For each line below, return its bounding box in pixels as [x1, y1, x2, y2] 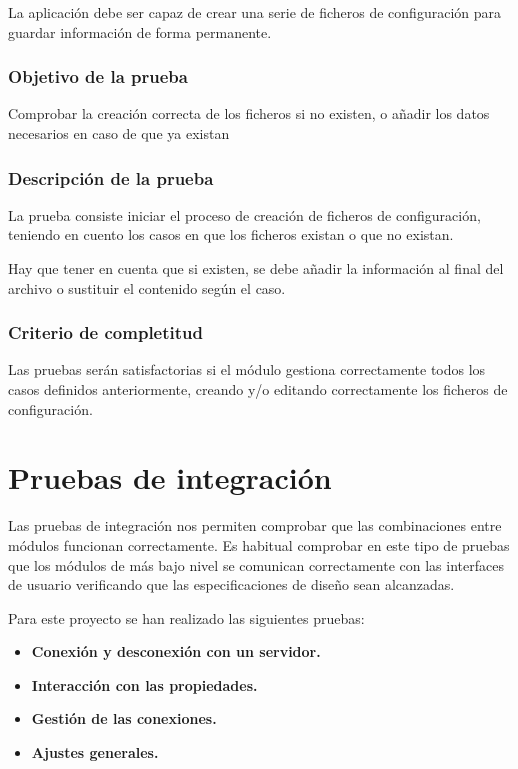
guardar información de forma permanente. [8, 21, 272, 42]
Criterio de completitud [8, 320, 203, 345]
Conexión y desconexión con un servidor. [31, 641, 321, 662]
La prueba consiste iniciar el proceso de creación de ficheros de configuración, [8, 204, 481, 225]
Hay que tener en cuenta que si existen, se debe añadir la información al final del [8, 258, 504, 278]
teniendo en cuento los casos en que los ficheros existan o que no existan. [8, 224, 454, 245]
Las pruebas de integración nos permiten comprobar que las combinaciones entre [8, 515, 502, 536]
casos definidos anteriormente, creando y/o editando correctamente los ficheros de [8, 379, 508, 399]
